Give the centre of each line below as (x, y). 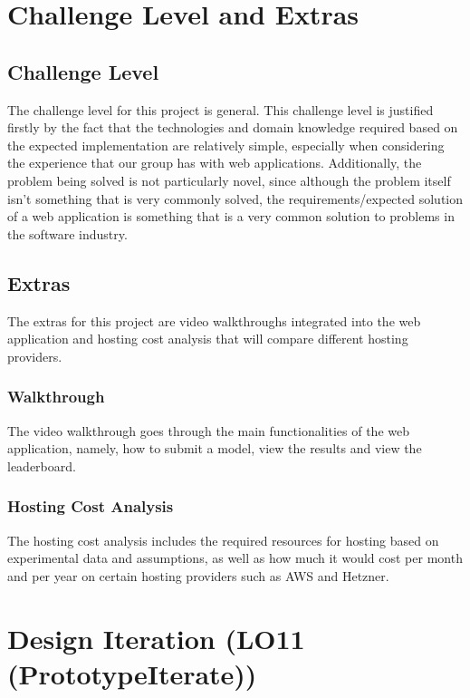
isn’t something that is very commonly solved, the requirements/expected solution (235, 198)
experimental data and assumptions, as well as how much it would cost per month (235, 558)
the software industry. (67, 233)
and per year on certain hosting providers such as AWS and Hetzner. (198, 575)
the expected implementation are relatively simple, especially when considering (226, 145)
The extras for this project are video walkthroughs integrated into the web (214, 320)
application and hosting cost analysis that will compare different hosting (208, 339)
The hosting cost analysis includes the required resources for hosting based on (223, 540)
